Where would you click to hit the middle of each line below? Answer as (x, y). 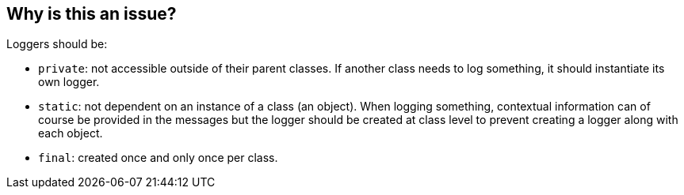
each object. (71, 133)
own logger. (69, 82)
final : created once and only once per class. (158, 158)
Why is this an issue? (92, 14)
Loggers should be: (57, 44)
